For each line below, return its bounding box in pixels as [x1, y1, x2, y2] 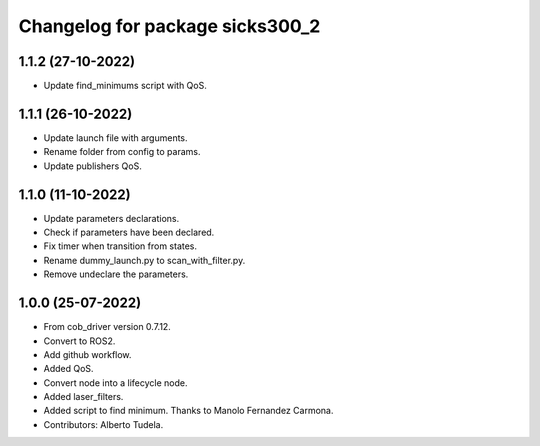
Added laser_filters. [43, 391, 124, 403]
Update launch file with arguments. [43, 131, 189, 144]
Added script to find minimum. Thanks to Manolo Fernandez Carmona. [43, 405, 334, 417]
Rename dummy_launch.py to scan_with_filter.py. [43, 254, 246, 266]
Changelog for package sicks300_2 [18, 15, 321, 37]
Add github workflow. [43, 348, 132, 360]
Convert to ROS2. [43, 335, 116, 347]
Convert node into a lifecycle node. [43, 376, 188, 389]
